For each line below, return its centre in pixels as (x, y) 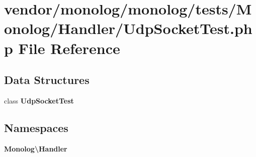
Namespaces (36, 127)
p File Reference (62, 48)
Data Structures (47, 80)
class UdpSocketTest (39, 100)
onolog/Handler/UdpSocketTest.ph (128, 28)
